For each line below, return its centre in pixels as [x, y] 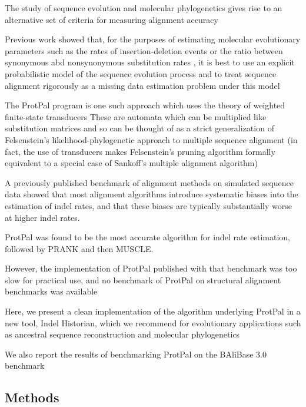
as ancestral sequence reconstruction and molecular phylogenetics [122, 334]
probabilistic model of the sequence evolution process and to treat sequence [141, 73]
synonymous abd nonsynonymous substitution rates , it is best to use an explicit [150, 62]
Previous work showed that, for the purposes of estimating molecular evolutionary [153, 39]
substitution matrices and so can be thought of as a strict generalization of [139, 128]
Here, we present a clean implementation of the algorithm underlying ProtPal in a [153, 311]
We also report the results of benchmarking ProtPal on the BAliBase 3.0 [136, 354]
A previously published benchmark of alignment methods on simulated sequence [149, 182]
